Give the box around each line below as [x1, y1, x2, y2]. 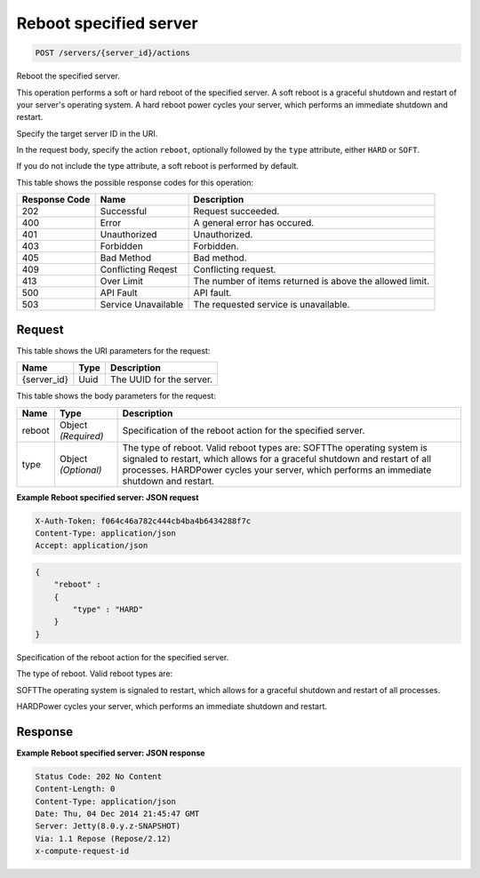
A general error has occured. [193, 217, 315, 229]
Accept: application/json [35, 540, 148, 551]
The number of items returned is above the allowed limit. [193, 275, 430, 288]
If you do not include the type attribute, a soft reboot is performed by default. [16, 161, 300, 172]
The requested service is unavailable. [193, 299, 350, 311]
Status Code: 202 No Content [35, 771, 163, 781]
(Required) [59, 429, 104, 442]
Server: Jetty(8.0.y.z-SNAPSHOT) [35, 821, 181, 831]
